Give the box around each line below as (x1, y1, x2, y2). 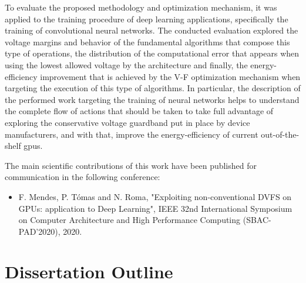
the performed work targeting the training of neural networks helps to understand (5, 93, 300, 105)
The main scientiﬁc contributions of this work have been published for (5, 159, 257, 171)
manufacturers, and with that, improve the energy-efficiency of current (5, 128, 258, 140)
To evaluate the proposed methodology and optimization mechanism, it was (5, 1, 277, 13)
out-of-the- (261, 128, 300, 140)
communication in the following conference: (5, 171, 160, 183)
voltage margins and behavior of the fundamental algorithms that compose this (5, 35, 290, 48)
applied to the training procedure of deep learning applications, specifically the (5, 12, 288, 25)
